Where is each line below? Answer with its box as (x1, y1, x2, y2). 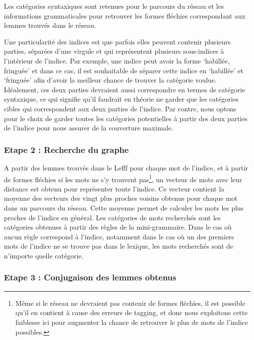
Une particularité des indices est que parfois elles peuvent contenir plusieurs (4, 36, 231, 46)
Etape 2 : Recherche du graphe (4, 143, 129, 155)
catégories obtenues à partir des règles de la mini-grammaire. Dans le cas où (4, 222, 232, 232)
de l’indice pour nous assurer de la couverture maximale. (4, 123, 173, 133)
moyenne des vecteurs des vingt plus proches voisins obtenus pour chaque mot (4, 193, 238, 203)
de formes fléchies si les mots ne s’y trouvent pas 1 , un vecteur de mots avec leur (4, 172, 242, 184)
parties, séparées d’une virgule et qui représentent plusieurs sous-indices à (4, 46, 224, 56)
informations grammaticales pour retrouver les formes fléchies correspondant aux (4, 10, 246, 21)
